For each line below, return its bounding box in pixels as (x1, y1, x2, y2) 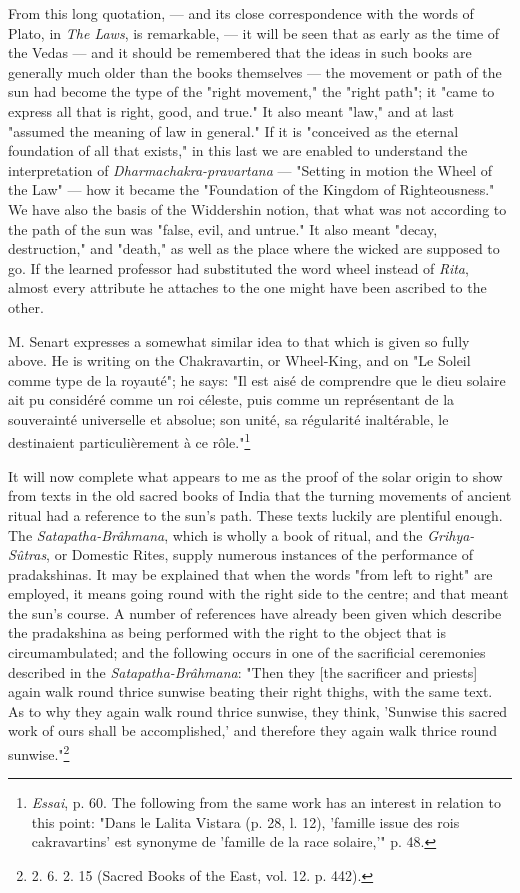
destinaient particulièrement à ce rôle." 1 (8, 429, 251, 453)
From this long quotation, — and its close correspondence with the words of (8, 3, 474, 23)
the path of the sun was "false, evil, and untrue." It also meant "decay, (8, 218, 438, 239)
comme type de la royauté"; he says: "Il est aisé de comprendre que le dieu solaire (8, 369, 506, 390)
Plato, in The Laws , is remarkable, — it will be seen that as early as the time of (8, 22, 500, 43)
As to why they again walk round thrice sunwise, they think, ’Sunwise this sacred (8, 700, 508, 721)
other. (8, 296, 44, 317)
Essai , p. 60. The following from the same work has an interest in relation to (31, 792, 501, 813)
